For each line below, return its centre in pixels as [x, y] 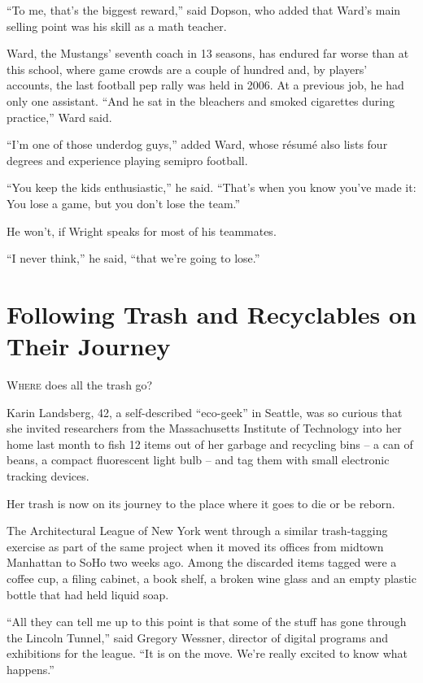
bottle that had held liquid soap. [88, 594]
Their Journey [89, 346]
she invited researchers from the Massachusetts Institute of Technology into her [204, 428]
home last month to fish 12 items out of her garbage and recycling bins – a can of [210, 444]
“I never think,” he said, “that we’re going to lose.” [133, 258]
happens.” [31, 669]
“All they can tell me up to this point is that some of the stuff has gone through [207, 622]
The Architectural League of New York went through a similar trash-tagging [197, 531]
